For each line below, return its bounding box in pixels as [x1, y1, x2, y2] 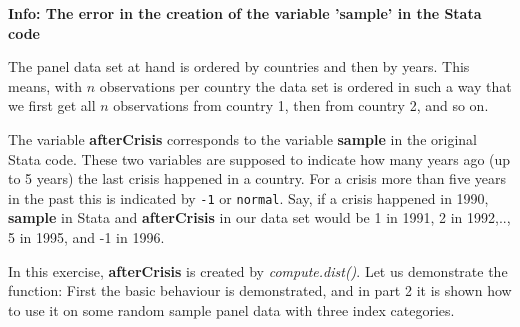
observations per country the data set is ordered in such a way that [99, 75, 512, 96]
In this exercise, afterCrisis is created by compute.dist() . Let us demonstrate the [8, 260, 508, 281]
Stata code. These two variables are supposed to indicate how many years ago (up [8, 148, 511, 169]
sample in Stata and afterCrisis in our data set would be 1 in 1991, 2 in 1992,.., [8, 207, 511, 228]
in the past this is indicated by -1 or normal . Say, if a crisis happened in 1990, [8, 187, 489, 208]
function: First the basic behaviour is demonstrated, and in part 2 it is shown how [8, 280, 512, 301]
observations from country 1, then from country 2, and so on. [113, 95, 489, 116]
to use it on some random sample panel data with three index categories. [8, 299, 455, 320]
